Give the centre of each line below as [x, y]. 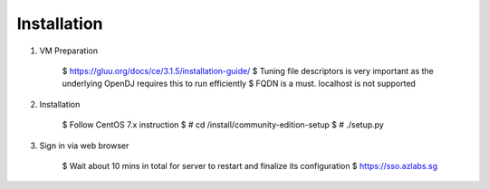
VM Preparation [69, 51]
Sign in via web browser [84, 146]
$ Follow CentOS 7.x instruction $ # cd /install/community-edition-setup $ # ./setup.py [223, 125]
